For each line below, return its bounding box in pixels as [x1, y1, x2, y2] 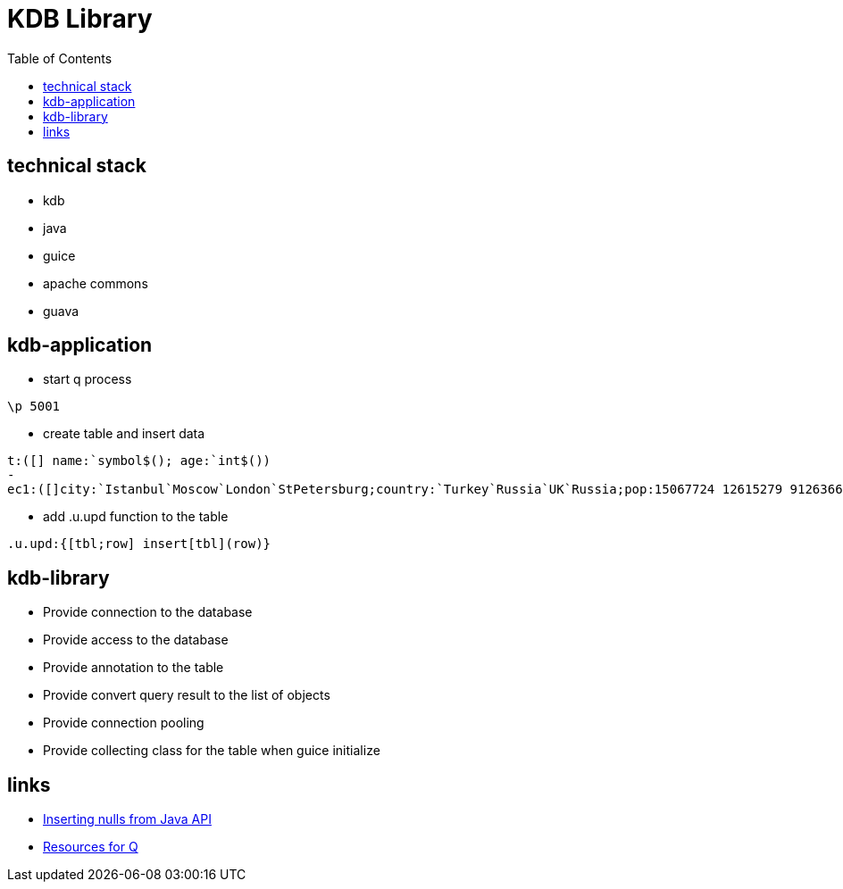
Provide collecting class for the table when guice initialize [43, 743, 380, 759]
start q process [43, 371, 132, 387]
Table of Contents [7, 50, 113, 66]
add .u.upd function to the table [43, 509, 229, 525]
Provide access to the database [43, 632, 229, 648]
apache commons [43, 275, 148, 291]
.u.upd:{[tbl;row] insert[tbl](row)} [7, 536, 271, 552]
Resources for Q [43, 839, 138, 855]
